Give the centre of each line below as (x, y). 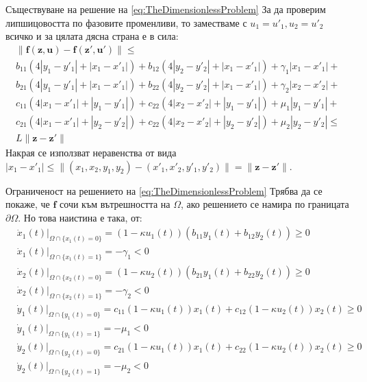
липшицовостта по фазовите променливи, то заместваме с (126, 22)
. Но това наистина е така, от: (80, 217)
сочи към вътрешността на (115, 204)
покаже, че (28, 204)
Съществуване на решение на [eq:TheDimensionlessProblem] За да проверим (166, 9)
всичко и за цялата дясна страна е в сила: (92, 36)
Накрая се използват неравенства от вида (91, 152)
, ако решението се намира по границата (265, 204)
